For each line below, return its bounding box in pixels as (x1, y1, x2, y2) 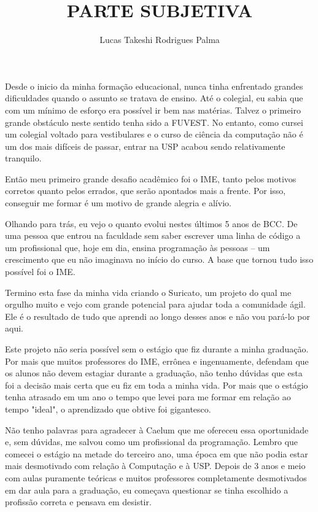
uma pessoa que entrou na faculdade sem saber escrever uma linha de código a (5, 229, 301, 242)
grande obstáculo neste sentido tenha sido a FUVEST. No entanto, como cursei (5, 115, 303, 128)
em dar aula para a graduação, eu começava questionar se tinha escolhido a (5, 483, 289, 496)
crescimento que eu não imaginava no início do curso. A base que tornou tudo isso (5, 253, 314, 266)
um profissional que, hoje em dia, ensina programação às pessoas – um (5, 241, 270, 254)
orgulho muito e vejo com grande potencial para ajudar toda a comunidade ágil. (5, 298, 306, 311)
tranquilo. (5, 152, 42, 165)
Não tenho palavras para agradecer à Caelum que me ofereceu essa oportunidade (5, 423, 309, 436)
